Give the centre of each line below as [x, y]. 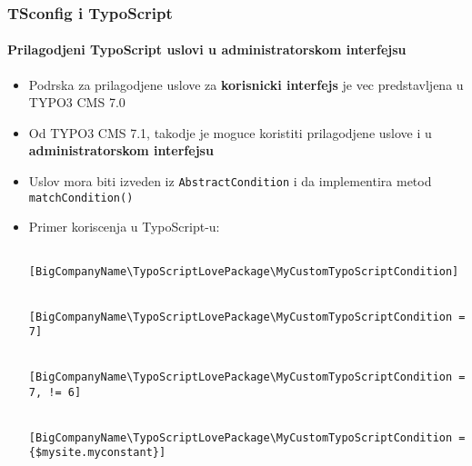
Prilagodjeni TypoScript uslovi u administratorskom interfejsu [207, 50]
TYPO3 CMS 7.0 [77, 102]
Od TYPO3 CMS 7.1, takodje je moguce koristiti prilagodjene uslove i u [230, 132]
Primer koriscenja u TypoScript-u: [124, 227]
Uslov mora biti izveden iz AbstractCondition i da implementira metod [230, 181]
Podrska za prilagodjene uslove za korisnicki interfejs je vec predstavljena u [246, 84]
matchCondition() [81, 198]
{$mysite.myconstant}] [97, 453]
